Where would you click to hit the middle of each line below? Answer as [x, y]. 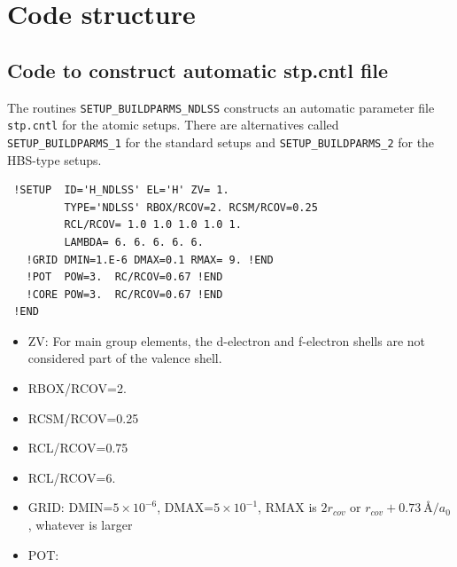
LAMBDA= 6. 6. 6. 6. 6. [134, 242]
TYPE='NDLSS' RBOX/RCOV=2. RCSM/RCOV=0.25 [191, 207]
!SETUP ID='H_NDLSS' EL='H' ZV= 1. [121, 190]
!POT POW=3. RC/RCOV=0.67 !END [124, 277]
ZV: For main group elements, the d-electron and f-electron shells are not [227, 340]
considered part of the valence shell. [125, 358]
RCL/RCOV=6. [72, 477]
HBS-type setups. [54, 159]
